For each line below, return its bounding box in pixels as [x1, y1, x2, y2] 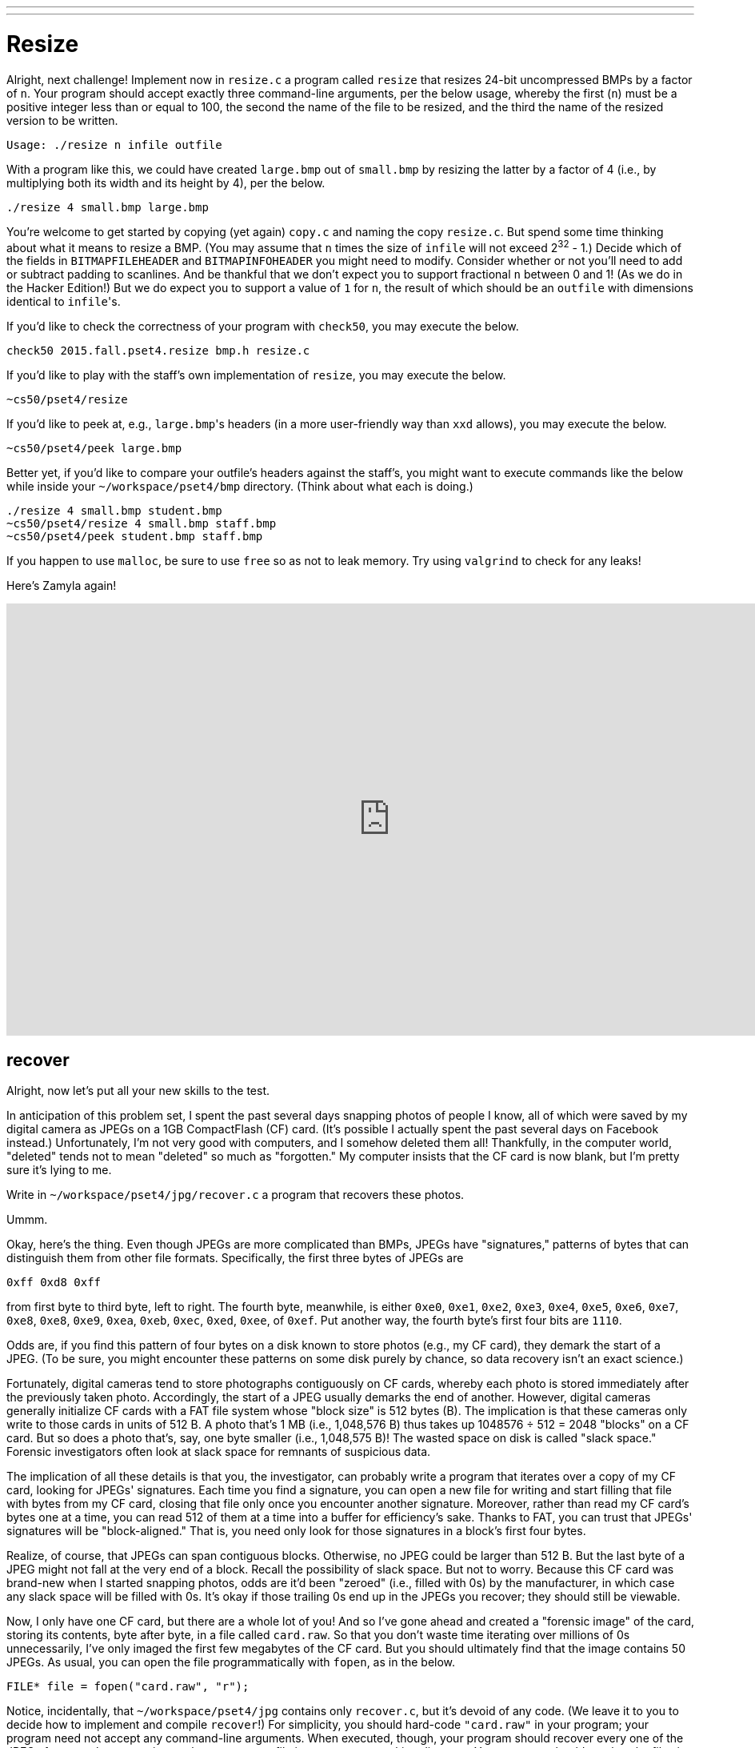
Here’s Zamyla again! [6, 579, 117, 593]
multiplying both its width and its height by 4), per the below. [6, 175, 326, 190]
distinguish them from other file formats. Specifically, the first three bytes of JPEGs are [6, 1251, 464, 1265]
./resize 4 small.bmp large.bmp [6, 200, 209, 214]
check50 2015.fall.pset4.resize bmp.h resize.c [6, 344, 310, 358]
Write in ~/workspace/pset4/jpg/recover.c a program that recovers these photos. [6, 1188, 465, 1201]
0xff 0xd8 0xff [6, 1276, 102, 1289]
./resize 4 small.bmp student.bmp [6, 504, 222, 518]
